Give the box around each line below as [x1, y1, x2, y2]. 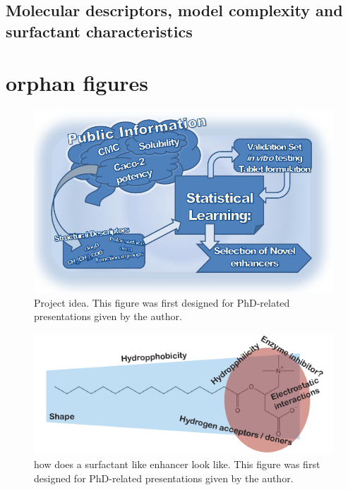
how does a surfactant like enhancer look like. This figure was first [34, 456, 320, 471]
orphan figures [6, 68, 149, 97]
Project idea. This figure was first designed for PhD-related [34, 295, 290, 310]
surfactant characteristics [6, 20, 193, 42]
